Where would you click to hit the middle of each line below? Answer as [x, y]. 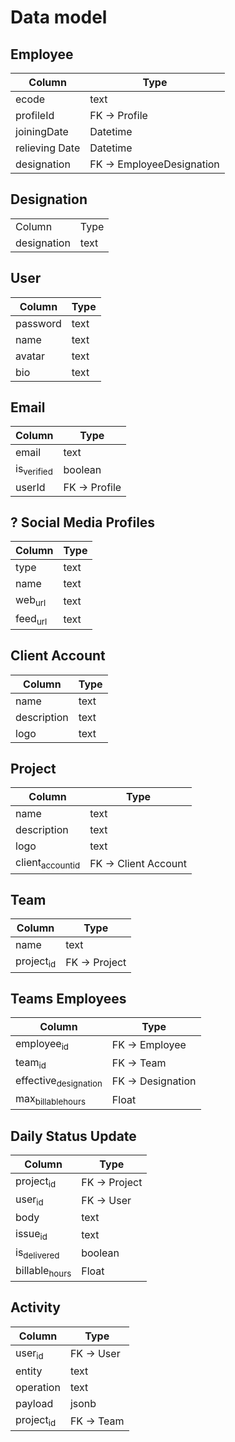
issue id [31, 1235]
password [38, 323]
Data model [59, 17]
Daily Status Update [73, 1136]
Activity [36, 1307]
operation [38, 1387]
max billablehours [51, 1100]
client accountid [48, 863]
